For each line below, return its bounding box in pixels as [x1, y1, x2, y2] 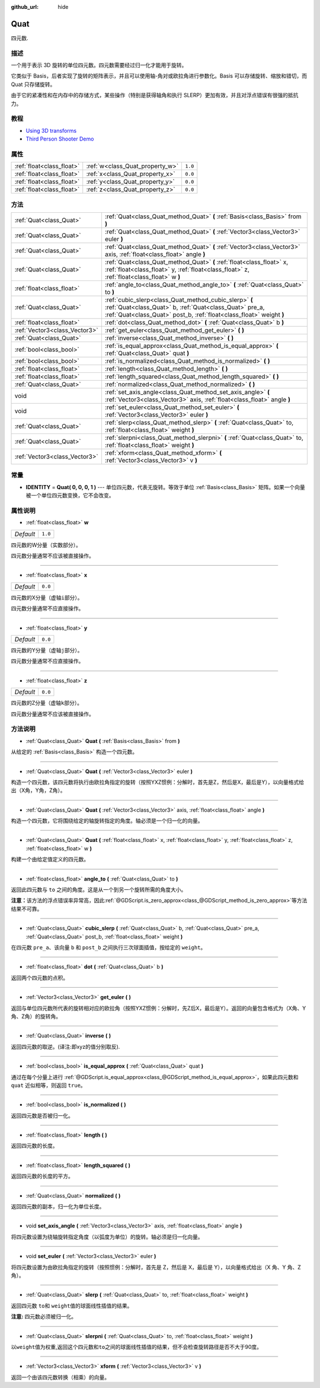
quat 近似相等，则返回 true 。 [11, 1081, 86, 1089]
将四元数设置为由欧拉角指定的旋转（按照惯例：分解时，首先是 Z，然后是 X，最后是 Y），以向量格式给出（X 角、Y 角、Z [11, 1263, 302, 1271]
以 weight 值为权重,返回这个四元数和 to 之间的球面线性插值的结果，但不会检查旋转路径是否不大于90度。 [11, 1343, 262, 1350]
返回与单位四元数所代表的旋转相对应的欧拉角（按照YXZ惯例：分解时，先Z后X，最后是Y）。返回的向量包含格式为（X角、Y [11, 1004, 306, 1012]
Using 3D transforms [25, 127, 77, 134]
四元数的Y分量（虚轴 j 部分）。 [11, 647, 83, 654]
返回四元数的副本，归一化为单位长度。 [11, 1203, 105, 1210]
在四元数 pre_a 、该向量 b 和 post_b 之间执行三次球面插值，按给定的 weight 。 [11, 944, 206, 951]
